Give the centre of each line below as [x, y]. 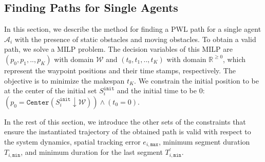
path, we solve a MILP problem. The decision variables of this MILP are [118, 49]
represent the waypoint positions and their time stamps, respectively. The [120, 70]
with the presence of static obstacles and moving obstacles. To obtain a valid [135, 39]
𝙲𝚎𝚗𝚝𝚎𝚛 [38, 102]
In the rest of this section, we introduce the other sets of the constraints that [125, 121]
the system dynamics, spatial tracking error [72, 141]
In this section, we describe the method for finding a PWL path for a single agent [133, 29]
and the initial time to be [157, 90]
